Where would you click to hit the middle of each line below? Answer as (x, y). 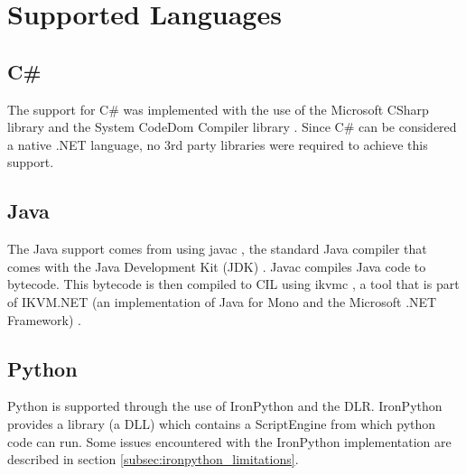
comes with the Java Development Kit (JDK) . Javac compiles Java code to (217, 266)
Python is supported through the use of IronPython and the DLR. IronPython (225, 406)
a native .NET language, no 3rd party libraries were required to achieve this (218, 144)
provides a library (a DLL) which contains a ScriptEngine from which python (222, 423)
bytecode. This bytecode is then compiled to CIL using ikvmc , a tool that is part (233, 284)
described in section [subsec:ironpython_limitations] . (153, 459)
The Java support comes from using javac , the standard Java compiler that (217, 249)
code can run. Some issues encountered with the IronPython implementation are (229, 441)
